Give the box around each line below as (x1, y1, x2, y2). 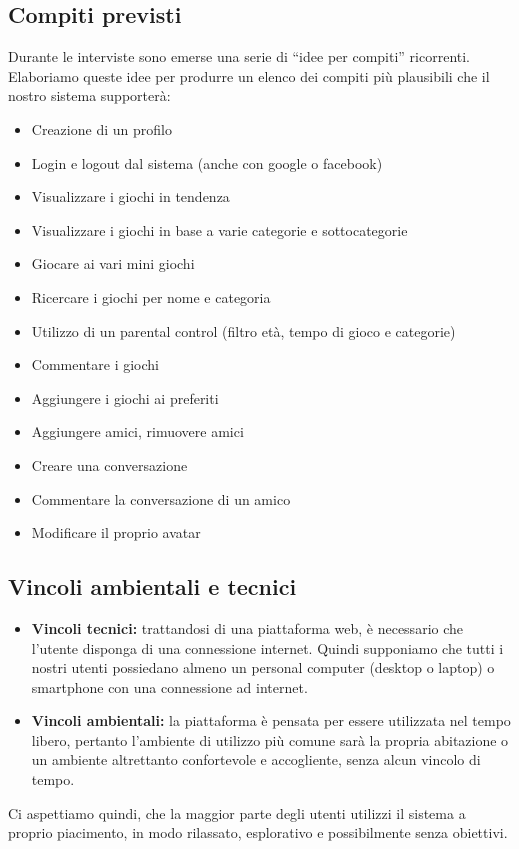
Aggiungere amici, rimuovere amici (31, 421, 244, 442)
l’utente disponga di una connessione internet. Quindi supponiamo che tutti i (31, 637, 504, 658)
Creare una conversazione (31, 454, 188, 475)
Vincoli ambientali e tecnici (8, 571, 297, 602)
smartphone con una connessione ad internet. (31, 676, 308, 697)
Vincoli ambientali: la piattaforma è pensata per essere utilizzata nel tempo (31, 710, 511, 731)
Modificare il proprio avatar (31, 522, 201, 543)
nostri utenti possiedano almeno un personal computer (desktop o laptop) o (31, 657, 495, 678)
